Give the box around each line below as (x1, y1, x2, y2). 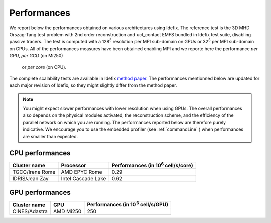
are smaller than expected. (23, 133, 78, 139)
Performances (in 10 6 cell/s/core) (111, 161, 193, 169)
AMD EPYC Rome (61, 168, 102, 175)
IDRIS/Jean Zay (12, 175, 49, 182)
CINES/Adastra (12, 208, 48, 215)
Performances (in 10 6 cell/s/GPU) (87, 200, 168, 208)
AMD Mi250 (53, 208, 82, 215)
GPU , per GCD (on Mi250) (9, 53, 63, 59)
